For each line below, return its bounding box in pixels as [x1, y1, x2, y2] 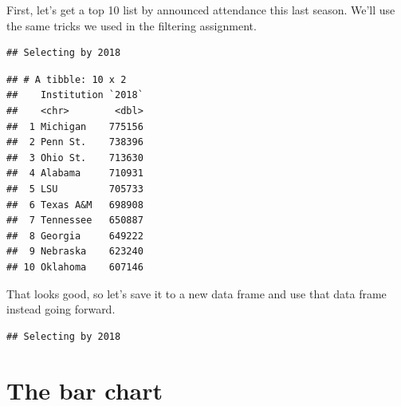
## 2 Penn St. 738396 [6, 136, 143, 148]
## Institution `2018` [6, 89, 143, 101]
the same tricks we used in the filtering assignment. [6, 17, 257, 34]
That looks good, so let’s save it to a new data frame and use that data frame [6, 285, 387, 302]
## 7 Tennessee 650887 [6, 215, 143, 227]
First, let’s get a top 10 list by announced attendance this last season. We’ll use [6, 2, 395, 18]
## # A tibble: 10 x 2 [6, 73, 127, 85]
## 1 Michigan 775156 [6, 120, 143, 132]
